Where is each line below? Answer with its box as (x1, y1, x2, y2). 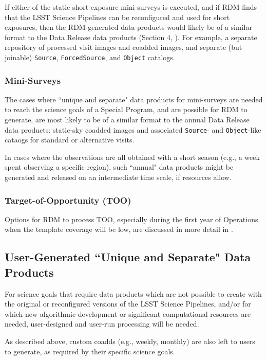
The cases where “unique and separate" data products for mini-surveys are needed (5, 94, 263, 104)
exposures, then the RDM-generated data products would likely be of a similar (5, 22, 252, 32)
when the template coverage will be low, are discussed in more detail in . (5, 224, 233, 235)
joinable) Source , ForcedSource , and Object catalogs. (5, 51, 175, 62)
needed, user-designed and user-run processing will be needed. (5, 318, 199, 329)
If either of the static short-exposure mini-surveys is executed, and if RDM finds (5, 2, 257, 12)
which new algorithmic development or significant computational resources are (5, 308, 251, 319)
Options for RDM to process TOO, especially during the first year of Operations (5, 213, 258, 224)
